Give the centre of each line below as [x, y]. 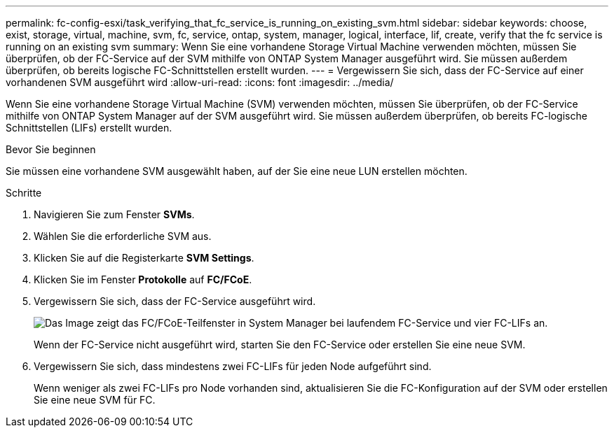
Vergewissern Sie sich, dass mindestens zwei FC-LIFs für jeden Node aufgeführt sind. [233, 366]
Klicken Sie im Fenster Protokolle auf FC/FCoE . [143, 279]
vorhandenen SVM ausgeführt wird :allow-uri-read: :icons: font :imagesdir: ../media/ [200, 82]
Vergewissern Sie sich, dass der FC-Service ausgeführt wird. [175, 301]
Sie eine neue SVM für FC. [95, 400]
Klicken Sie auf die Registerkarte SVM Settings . [144, 258]
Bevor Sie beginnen [51, 149]
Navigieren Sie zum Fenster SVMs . [114, 214]
